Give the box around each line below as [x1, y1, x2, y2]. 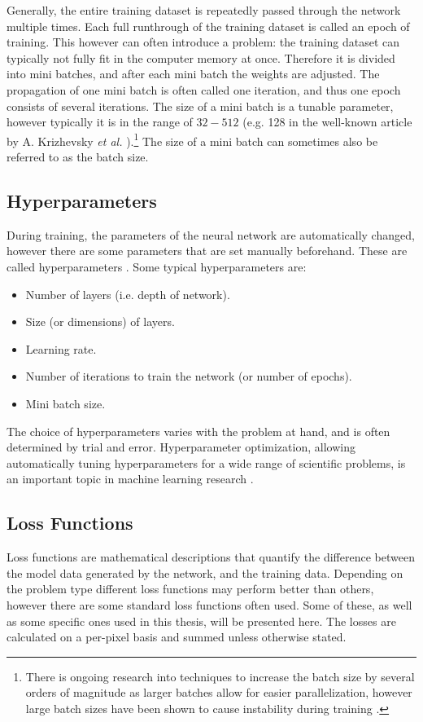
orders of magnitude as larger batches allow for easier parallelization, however [25, 684, 412, 701]
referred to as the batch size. [7, 148, 149, 165]
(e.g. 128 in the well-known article [242, 113, 412, 130]
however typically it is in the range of [7, 113, 193, 130]
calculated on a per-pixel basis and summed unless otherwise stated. [7, 628, 347, 645]
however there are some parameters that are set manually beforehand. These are [7, 242, 408, 259]
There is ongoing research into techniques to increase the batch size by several [25, 667, 415, 685]
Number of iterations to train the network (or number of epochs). [25, 368, 352, 385]
